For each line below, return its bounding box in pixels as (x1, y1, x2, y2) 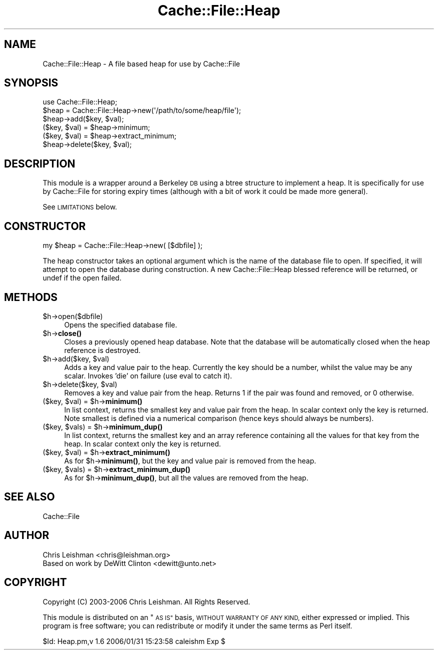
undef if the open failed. (42, 273, 121, 282)
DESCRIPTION (4, 157, 75, 170)
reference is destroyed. (64, 345, 141, 354)
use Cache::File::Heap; (42, 97, 117, 106)
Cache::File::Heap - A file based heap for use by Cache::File (42, 59, 240, 68)
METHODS (4, 290, 58, 303)
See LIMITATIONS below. (42, 202, 117, 211)
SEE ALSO (4, 490, 55, 503)
